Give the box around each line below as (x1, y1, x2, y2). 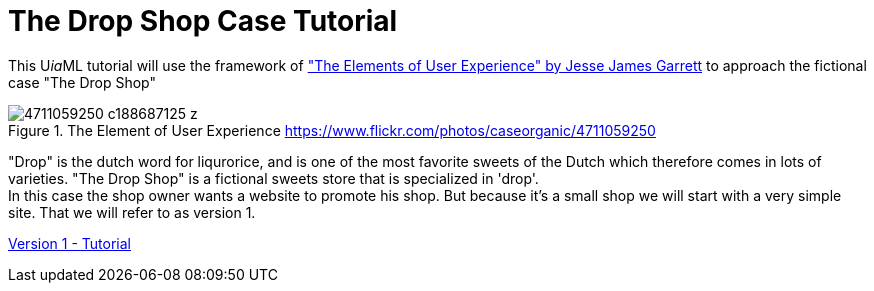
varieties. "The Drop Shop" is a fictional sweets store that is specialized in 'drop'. (8, 169, 539, 187)
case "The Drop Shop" (8, 73, 157, 91)
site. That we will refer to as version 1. (8, 203, 256, 221)
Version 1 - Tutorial (8, 234, 131, 252)
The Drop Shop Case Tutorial (8, 4, 398, 38)
